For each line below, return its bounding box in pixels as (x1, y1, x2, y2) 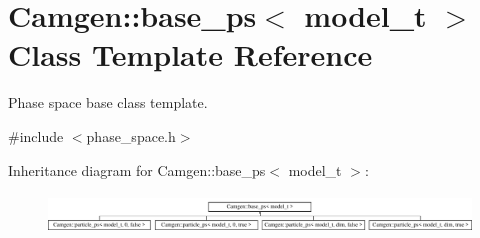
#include (8, 125, 64, 146)
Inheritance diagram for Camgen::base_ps (8, 159, 266, 180)
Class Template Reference (8, 34, 373, 75)
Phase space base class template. (8, 92, 208, 113)
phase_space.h (86, 125, 176, 146)
